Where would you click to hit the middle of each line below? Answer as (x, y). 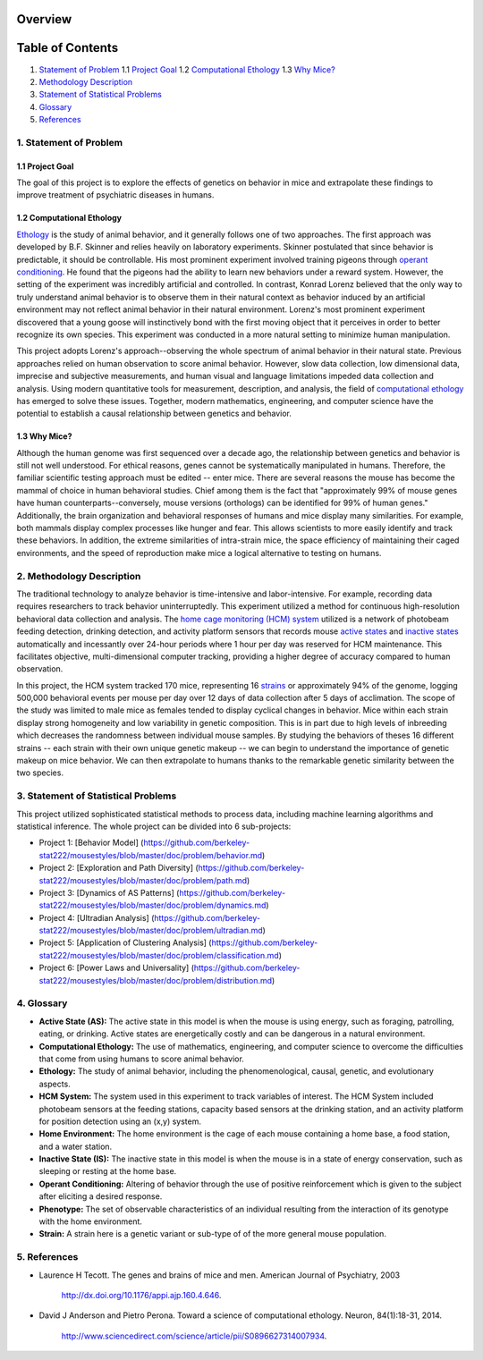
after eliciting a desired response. (101, 1196)
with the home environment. (91, 1221)
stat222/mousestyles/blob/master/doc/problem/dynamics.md (153, 905)
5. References (47, 1257)
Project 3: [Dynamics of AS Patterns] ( (109, 892)
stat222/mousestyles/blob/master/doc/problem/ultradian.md (151, 931)
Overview (44, 19)
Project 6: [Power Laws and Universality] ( (116, 968)
